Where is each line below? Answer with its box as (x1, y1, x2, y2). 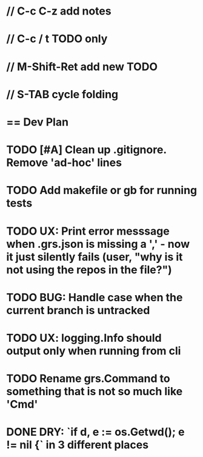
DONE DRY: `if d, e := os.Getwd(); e (6, 425, 185, 439)
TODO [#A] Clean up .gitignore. (6, 143, 167, 157)
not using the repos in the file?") (6, 262, 173, 276)
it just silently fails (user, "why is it (6, 250, 183, 264)
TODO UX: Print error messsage (6, 224, 170, 238)
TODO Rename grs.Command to (6, 372, 171, 385)
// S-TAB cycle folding (6, 87, 119, 101)
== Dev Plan (6, 115, 68, 128)
